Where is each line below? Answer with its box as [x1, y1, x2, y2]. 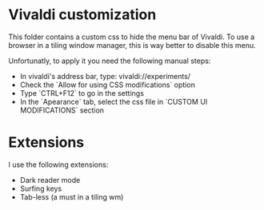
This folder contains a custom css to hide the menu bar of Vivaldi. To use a [8, 32, 255, 42]
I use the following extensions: [8, 160, 109, 169]
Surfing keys [19, 184, 62, 193]
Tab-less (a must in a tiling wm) [19, 192, 124, 201]
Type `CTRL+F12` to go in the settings [19, 88, 144, 97]
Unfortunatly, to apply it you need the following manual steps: [8, 56, 211, 65]
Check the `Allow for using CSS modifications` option [19, 80, 196, 89]
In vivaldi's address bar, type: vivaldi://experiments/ [19, 71, 190, 81]
